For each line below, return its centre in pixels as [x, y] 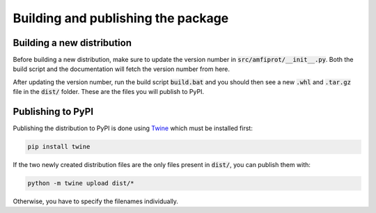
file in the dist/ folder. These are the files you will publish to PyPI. [109, 92]
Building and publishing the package [121, 18]
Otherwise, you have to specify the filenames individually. [96, 201]
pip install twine [59, 147]
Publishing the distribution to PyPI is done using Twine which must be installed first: [133, 128]
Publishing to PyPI [53, 112]
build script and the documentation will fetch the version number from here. [121, 69]
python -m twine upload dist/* [81, 183]
